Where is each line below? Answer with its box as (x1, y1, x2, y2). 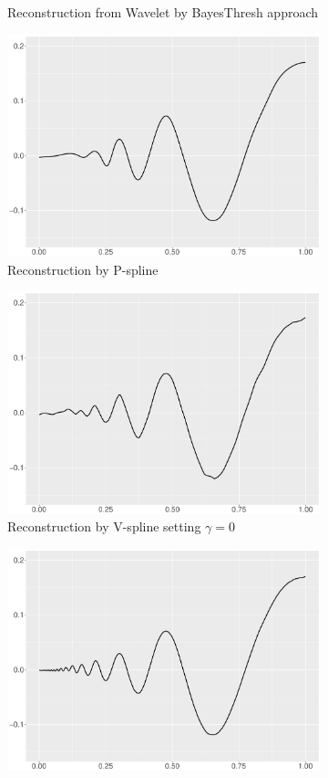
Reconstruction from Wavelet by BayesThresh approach (7, 3, 319, 21)
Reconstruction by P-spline (7, 259, 159, 279)
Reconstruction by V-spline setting (7, 517, 201, 536)
